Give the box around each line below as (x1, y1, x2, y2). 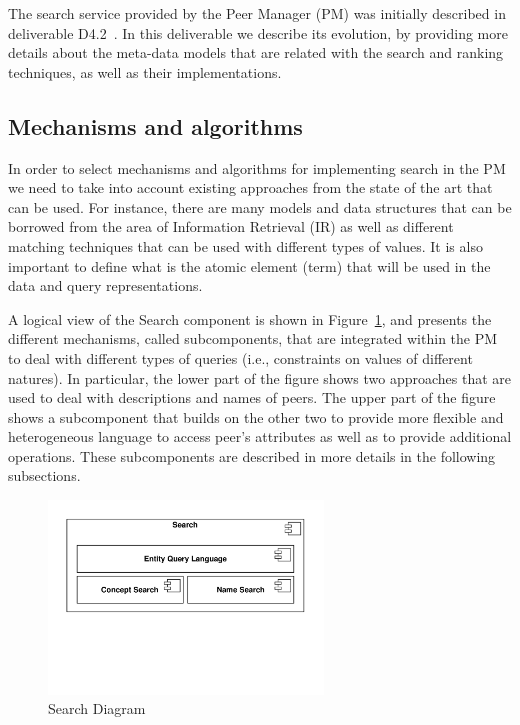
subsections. (8, 465, 81, 486)
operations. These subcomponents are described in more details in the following (8, 445, 496, 466)
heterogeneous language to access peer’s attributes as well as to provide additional (8, 426, 512, 447)
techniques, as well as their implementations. (8, 61, 282, 82)
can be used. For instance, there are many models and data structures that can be (8, 196, 512, 217)
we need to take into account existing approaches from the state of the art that (8, 177, 493, 198)
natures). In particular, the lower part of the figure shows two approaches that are (8, 367, 512, 388)
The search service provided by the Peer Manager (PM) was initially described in (8, 3, 506, 23)
